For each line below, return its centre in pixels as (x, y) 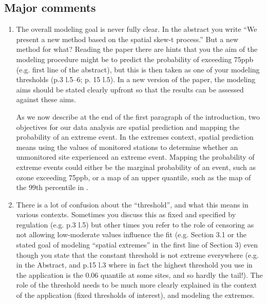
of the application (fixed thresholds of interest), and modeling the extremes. (135, 295)
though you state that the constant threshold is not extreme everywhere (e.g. (137, 254)
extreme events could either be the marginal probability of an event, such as (136, 167)
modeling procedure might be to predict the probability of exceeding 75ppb (135, 59)
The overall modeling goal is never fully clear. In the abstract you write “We (137, 29)
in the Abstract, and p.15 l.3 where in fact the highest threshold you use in (134, 265)
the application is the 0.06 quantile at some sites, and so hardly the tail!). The (139, 274)
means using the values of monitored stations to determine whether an (127, 147)
